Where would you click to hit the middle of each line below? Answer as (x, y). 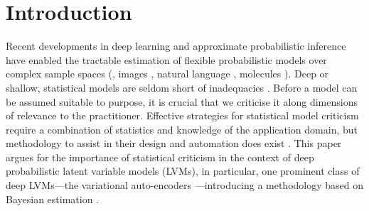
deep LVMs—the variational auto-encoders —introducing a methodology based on (185, 185)
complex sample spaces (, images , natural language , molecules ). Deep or (167, 74)
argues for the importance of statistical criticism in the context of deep (160, 157)
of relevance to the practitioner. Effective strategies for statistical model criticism (182, 115)
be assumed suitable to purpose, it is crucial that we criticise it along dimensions (182, 101)
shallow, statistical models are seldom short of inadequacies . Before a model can (182, 87)
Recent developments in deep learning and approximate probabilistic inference (176, 46)
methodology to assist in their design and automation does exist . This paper (174, 143)
